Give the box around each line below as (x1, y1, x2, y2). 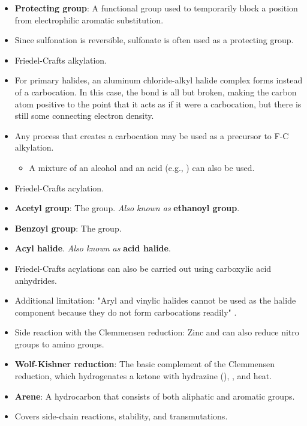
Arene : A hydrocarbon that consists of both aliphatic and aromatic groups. (14, 389, 295, 402)
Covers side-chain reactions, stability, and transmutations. (14, 410, 228, 422)
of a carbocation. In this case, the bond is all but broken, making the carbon (14, 85, 297, 98)
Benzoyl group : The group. (14, 221, 122, 234)
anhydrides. (14, 274, 57, 286)
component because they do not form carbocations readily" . (14, 305, 237, 318)
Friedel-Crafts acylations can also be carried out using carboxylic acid (14, 262, 272, 274)
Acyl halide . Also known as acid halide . (14, 242, 171, 254)
